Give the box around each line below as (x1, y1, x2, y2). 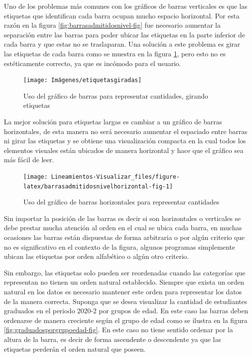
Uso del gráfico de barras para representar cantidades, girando (23, 90, 208, 101)
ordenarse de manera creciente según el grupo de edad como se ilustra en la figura (4, 315, 248, 325)
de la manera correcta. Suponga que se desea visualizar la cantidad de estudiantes (4, 296, 248, 306)
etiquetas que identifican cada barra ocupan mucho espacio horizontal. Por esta (4, 10, 240, 20)
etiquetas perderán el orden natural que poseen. (4, 343, 146, 354)
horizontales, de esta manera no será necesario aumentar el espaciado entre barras (4, 126, 248, 136)
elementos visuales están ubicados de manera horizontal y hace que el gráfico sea (4, 145, 244, 155)
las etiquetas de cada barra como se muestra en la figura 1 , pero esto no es (4, 48, 226, 58)
